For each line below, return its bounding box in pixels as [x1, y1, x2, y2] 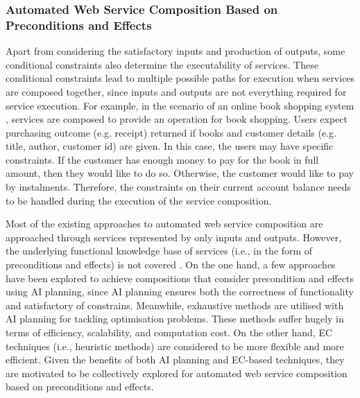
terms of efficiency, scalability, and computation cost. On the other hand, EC [6, 325, 333, 340]
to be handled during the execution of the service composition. [6, 193, 272, 207]
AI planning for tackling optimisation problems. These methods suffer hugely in [6, 311, 344, 326]
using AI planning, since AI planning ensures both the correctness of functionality [6, 284, 354, 299]
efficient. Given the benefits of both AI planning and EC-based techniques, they [6, 352, 345, 367]
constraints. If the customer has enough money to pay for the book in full [6, 152, 319, 166]
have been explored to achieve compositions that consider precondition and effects [6, 270, 354, 285]
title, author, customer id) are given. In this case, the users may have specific [6, 139, 334, 153]
